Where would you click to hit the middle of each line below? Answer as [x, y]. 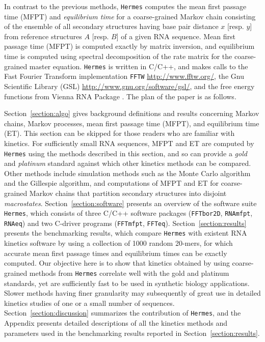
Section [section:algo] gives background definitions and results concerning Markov [132, 113]
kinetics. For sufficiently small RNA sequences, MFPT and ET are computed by [129, 143]
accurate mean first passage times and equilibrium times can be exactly [116, 253]
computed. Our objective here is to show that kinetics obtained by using [117, 263]
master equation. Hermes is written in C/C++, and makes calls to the [139, 66]
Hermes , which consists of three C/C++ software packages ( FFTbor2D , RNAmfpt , [128, 213]
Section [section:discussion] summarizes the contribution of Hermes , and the [123, 313]
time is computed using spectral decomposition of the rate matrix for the [118, 56]
